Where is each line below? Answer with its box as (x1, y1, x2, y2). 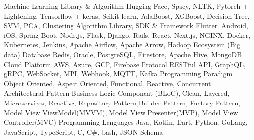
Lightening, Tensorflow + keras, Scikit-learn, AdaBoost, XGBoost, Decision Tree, (4, 10, 250, 21)
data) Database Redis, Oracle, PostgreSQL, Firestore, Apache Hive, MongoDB (4, 49, 242, 59)
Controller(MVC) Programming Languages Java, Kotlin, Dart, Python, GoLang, (4, 117, 248, 127)
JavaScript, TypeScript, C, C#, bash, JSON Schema (4, 126, 163, 137)
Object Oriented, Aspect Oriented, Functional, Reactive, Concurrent (4, 78, 211, 88)
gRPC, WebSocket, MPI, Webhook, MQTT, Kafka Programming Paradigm (4, 69, 233, 79)
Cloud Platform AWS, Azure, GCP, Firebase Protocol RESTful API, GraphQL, (4, 59, 246, 69)
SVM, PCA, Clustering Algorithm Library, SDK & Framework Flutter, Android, (4, 20, 248, 31)
